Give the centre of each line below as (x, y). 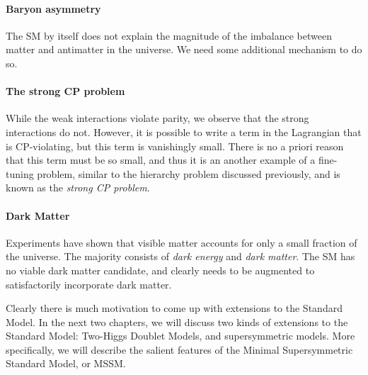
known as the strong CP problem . (78, 187)
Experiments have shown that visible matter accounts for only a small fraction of (182, 242)
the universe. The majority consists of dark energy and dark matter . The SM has (180, 256)
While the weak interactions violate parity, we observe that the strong (157, 118)
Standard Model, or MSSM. (66, 363)
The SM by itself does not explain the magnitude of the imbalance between (169, 35)
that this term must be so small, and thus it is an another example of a (161, 160)
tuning (20, 173)
